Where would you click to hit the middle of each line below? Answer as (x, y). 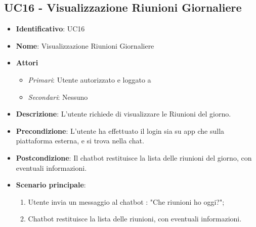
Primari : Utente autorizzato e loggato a (90, 79)
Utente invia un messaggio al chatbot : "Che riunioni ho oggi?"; (126, 201)
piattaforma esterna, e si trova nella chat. (80, 141)
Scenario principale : (51, 185)
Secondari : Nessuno (58, 97)
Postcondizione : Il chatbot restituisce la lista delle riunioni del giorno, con (134, 157)
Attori (27, 63)
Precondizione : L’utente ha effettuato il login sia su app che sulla (120, 130)
